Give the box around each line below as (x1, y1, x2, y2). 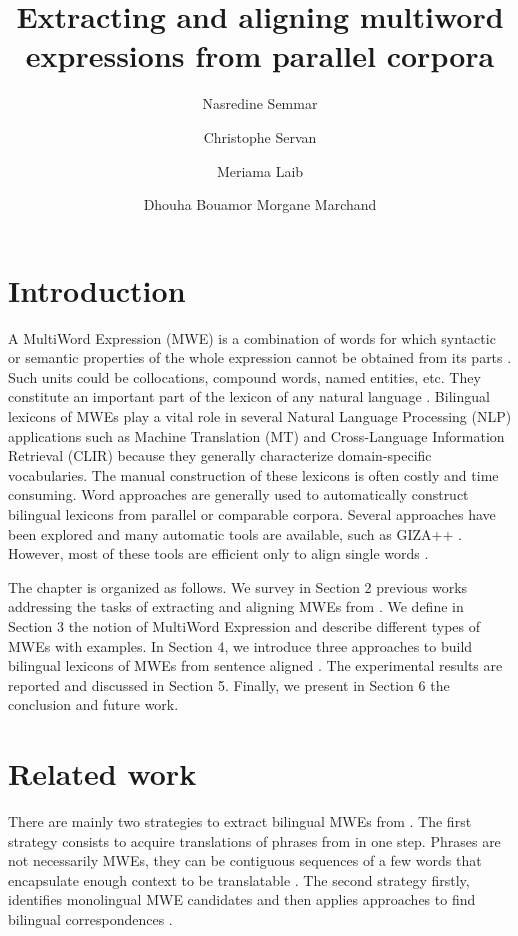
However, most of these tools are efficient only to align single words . (8, 543, 429, 564)
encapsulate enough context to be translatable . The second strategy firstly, (8, 869, 470, 890)
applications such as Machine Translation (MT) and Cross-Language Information (8, 425, 505, 446)
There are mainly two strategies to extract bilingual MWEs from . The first (8, 811, 472, 832)
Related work (8, 753, 197, 794)
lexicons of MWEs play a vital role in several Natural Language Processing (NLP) (8, 406, 512, 426)
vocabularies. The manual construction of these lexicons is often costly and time (8, 464, 499, 485)
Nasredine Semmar (202, 93, 318, 114)
